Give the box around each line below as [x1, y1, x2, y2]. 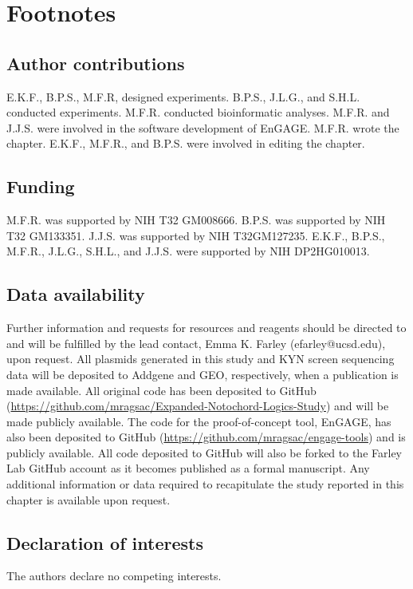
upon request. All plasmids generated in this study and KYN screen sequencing [6, 350, 395, 367]
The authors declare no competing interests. [6, 567, 222, 584]
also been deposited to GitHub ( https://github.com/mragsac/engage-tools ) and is [6, 429, 406, 445]
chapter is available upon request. [6, 491, 171, 508]
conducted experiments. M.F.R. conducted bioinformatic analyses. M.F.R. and [6, 104, 390, 121]
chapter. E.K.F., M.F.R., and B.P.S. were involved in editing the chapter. [6, 135, 365, 152]
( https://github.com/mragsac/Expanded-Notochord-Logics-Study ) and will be [6, 397, 389, 414]
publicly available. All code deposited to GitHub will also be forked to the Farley [6, 444, 403, 461]
